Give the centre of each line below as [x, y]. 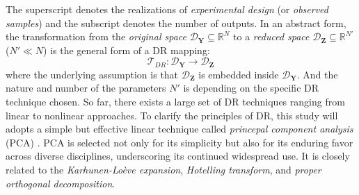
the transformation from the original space [96, 36]
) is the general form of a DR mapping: [127, 50]
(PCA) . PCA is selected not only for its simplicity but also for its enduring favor [179, 142]
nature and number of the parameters [86, 88]
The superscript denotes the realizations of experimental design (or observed [167, 9]
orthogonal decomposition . [61, 183]
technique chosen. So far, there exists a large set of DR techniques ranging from [175, 102]
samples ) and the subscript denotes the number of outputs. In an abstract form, [176, 23]
